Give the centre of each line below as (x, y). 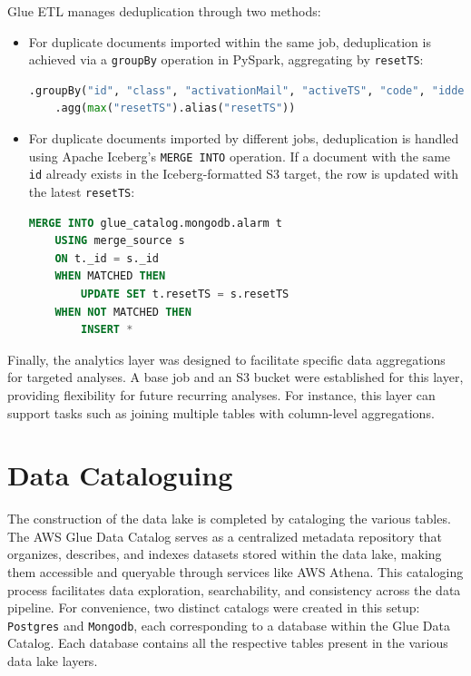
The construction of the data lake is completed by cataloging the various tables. (229, 519)
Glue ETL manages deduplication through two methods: (164, 11)
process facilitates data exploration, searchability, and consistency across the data (234, 589)
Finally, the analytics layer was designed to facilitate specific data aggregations (226, 359)
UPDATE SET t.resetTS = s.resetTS (185, 294)
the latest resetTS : (82, 191)
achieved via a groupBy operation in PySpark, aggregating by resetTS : (226, 59)
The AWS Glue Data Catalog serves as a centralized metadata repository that (225, 536)
